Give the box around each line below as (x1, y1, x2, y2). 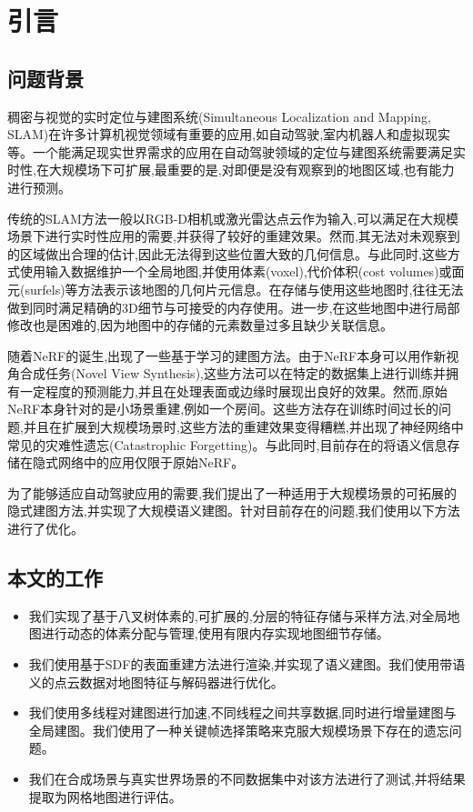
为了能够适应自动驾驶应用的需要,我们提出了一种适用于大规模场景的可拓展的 (7, 483, 457, 502)
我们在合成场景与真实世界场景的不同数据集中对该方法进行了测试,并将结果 (28, 769, 466, 787)
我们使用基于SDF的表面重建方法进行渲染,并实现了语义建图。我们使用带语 (28, 655, 466, 674)
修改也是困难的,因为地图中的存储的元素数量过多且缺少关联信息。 (7, 316, 393, 335)
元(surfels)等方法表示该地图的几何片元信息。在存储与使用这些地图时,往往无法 (7, 279, 464, 298)
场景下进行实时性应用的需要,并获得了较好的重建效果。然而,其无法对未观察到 (7, 226, 460, 246)
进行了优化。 (7, 519, 84, 538)
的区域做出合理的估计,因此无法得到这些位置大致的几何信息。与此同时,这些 (7, 244, 448, 263)
